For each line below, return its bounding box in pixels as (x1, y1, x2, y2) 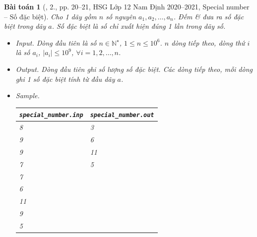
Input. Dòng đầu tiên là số (15, 37, 97, 48)
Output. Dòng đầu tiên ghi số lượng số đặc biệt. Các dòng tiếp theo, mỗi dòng (15, 63, 253, 74)
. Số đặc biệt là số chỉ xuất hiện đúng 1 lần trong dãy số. (52, 21, 226, 31)
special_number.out (90, 112, 154, 119)
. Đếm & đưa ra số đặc (173, 11, 244, 21)
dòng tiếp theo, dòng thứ (171, 37, 245, 48)
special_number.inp (19, 112, 83, 119)
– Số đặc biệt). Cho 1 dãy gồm (4, 11, 97, 21)
